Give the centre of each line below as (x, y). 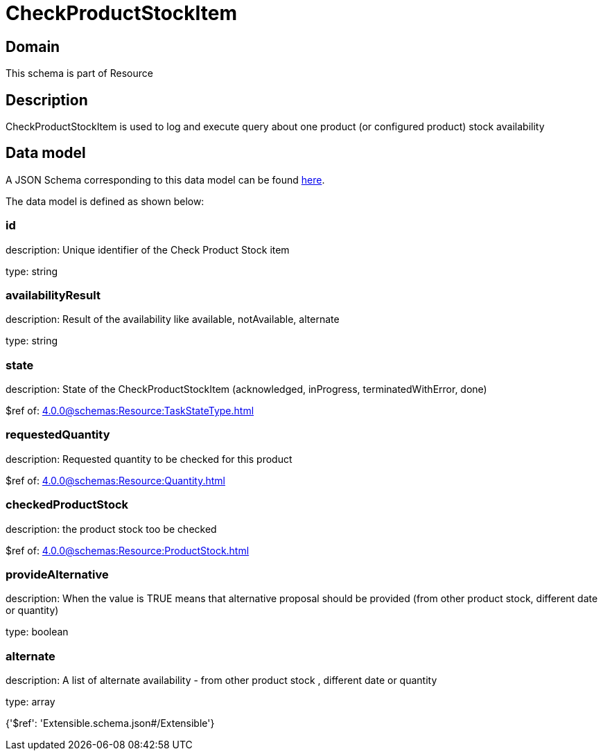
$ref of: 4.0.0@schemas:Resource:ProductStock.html (128, 550)
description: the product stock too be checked (111, 529)
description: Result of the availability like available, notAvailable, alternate (173, 319)
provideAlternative (57, 574)
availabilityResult (53, 295)
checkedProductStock (67, 505)
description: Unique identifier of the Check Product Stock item (148, 249)
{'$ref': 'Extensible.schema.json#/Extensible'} (110, 723)
